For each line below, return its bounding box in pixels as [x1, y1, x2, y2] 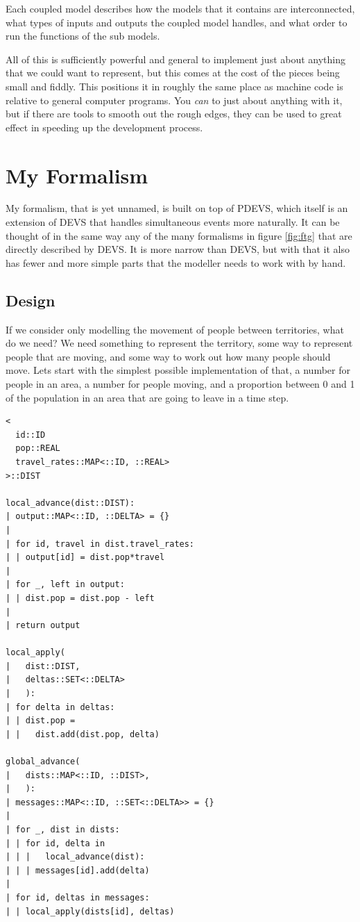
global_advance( [6, 757, 80, 767]
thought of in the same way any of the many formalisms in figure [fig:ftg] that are [6, 228, 352, 242]
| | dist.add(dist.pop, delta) [6, 729, 160, 739]
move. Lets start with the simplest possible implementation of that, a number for [6, 363, 350, 377]
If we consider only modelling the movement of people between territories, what [6, 322, 344, 336]
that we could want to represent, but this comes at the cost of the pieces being [6, 65, 340, 80]
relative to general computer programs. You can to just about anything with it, [6, 92, 343, 107]
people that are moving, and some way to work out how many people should [6, 349, 331, 363]
